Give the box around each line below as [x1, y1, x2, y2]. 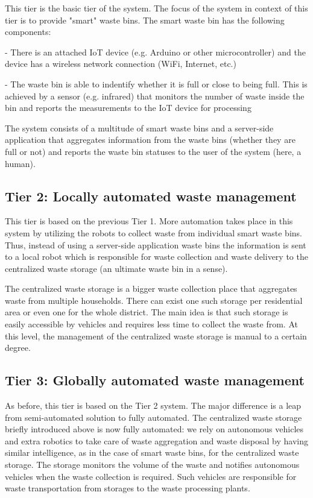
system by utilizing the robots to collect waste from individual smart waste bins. [5, 226, 302, 239]
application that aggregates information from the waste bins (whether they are [5, 133, 296, 146]
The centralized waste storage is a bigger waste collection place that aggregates [5, 282, 297, 295]
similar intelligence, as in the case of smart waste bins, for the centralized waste [5, 446, 299, 459]
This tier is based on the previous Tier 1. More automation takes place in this [5, 215, 293, 227]
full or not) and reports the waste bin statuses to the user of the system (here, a [5, 145, 302, 157]
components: [5, 25, 51, 38]
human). [5, 157, 36, 169]
